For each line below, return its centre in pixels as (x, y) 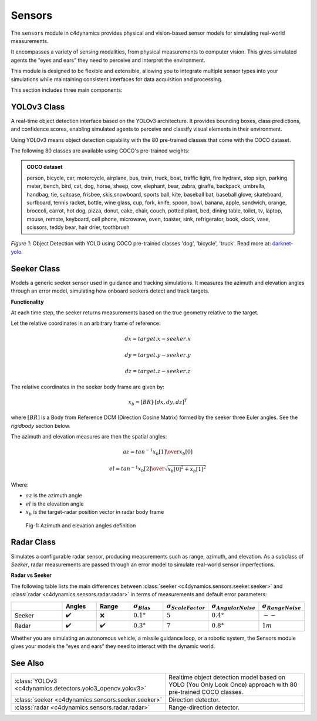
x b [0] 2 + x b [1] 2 (187, 469)
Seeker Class (36, 269)
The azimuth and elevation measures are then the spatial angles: (89, 437)
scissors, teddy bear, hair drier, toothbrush (78, 227)
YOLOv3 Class (38, 107)
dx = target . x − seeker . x (158, 339)
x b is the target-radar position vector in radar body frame (95, 513)
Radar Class (33, 542)
